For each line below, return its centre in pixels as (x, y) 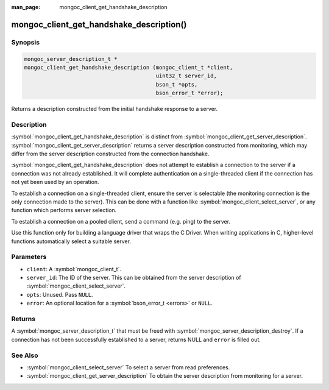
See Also (25, 355)
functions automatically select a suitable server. (71, 241)
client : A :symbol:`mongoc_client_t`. (74, 269)
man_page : (26, 7)
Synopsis (25, 42)
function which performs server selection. (64, 210)
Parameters (29, 257)
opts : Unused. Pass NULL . (60, 294)
